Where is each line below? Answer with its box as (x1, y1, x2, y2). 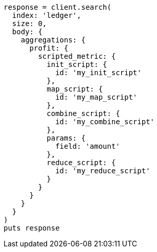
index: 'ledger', (12, 11, 81, 19)
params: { (47, 134, 86, 142)
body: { (12, 28, 42, 36)
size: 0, (12, 19, 47, 28)
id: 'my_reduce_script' (55, 167, 150, 175)
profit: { (29, 44, 69, 52)
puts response (4, 224, 60, 232)
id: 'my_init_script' (55, 68, 142, 77)
